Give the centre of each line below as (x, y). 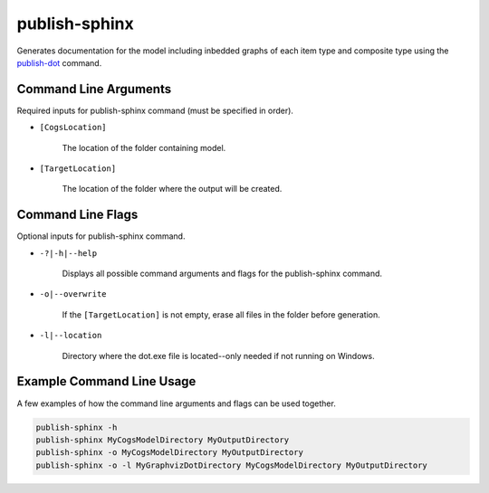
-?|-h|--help (68, 253)
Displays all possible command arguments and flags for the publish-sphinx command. (222, 274)
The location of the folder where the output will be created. (172, 189)
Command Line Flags (77, 215)
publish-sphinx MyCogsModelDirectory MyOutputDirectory (163, 440)
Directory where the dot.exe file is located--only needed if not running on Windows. (218, 356)
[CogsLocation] (73, 128)
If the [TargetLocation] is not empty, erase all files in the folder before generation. (221, 314)
